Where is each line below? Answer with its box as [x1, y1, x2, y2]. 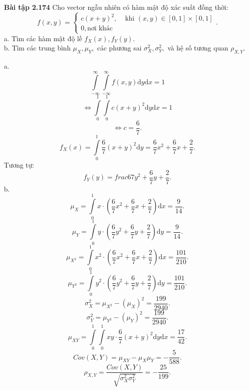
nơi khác [87, 25, 113, 32]
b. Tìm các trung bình [4, 43, 71, 53]
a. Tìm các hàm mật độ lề [4, 33, 82, 43]
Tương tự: [4, 160, 34, 170]
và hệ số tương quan [167, 43, 228, 53]
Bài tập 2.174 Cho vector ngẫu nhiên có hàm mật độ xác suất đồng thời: [4, 2, 228, 12]
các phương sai [97, 43, 142, 53]
